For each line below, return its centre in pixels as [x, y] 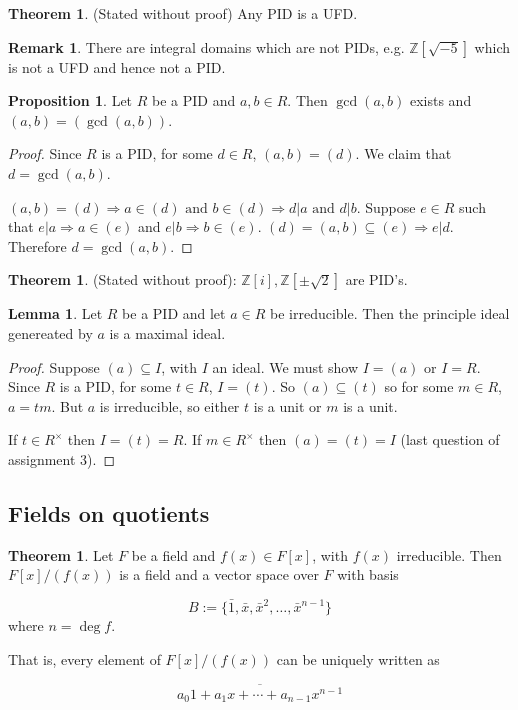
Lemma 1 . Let [55, 313]
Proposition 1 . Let [70, 100]
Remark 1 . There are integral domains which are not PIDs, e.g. [206, 46]
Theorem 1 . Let [61, 554]
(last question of [450, 439]
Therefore [37, 245]
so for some [419, 386]
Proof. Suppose [54, 366]
